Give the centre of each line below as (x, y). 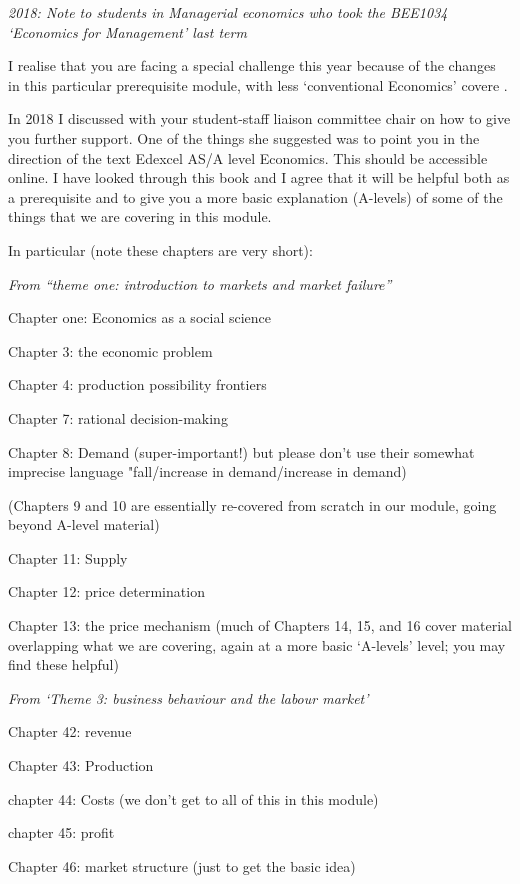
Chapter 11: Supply (68, 557)
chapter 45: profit (61, 832)
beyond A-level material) (84, 524)
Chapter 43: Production (81, 765)
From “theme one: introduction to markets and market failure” (200, 283)
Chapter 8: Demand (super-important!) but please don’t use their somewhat (241, 451)
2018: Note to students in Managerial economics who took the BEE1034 (228, 12)
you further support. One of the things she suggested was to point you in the (244, 137)
